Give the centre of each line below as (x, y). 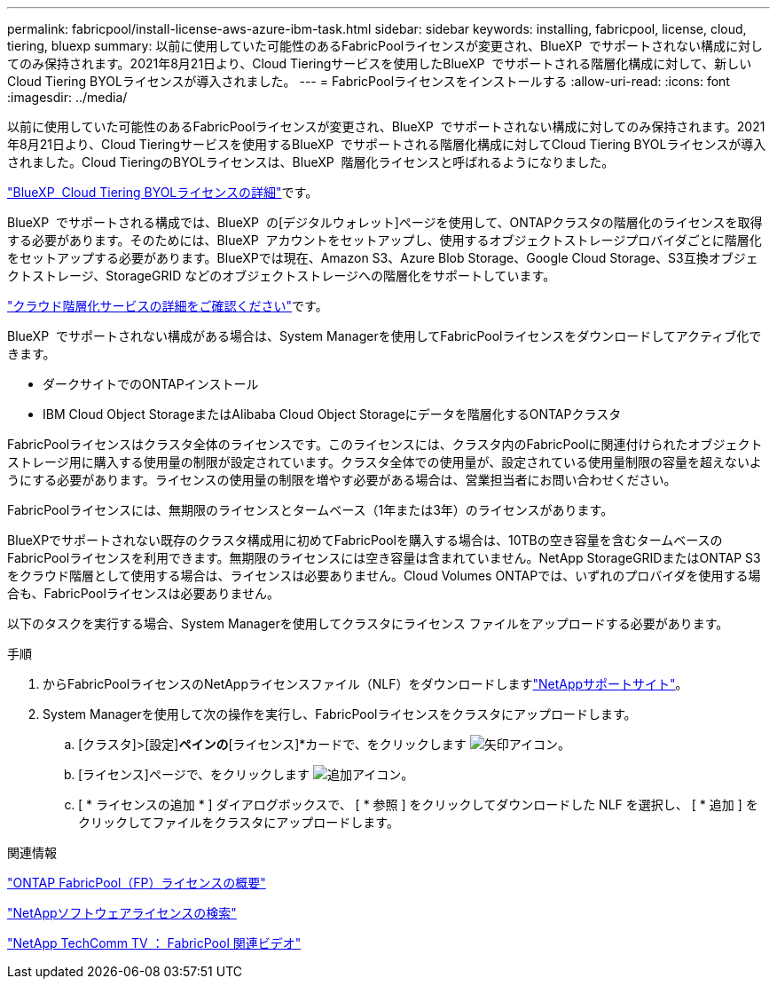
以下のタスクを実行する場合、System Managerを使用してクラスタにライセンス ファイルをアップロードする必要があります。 (368, 623)
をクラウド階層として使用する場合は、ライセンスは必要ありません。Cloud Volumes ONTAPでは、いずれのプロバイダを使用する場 (384, 576)
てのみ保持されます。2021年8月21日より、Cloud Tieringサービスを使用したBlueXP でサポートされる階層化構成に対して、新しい (380, 63)
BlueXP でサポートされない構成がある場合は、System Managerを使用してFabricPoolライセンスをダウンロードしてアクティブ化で (385, 336)
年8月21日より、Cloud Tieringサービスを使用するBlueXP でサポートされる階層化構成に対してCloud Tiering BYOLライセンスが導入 (387, 144)
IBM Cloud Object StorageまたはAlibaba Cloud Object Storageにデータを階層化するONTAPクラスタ (332, 414)
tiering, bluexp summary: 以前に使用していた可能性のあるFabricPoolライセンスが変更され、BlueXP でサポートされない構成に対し (385, 46)
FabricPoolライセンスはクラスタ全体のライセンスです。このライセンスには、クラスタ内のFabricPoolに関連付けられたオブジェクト (385, 444)
